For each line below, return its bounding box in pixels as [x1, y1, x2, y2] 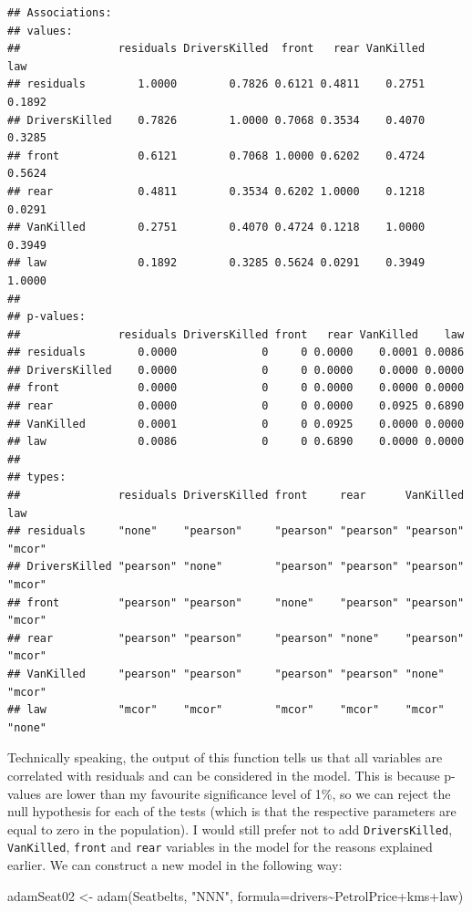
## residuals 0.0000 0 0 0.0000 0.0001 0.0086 [7, 346, 465, 359]
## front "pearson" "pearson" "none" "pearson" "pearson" [7, 596, 465, 609]
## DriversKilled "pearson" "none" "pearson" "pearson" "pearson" [7, 560, 465, 574]
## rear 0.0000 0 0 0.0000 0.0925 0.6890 [7, 399, 465, 413]
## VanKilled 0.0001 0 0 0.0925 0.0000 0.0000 [7, 417, 465, 430]
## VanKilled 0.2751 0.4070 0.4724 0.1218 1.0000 [7, 221, 426, 234]
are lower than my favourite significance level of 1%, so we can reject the [45, 783, 451, 803]
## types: [7, 471, 67, 484]
